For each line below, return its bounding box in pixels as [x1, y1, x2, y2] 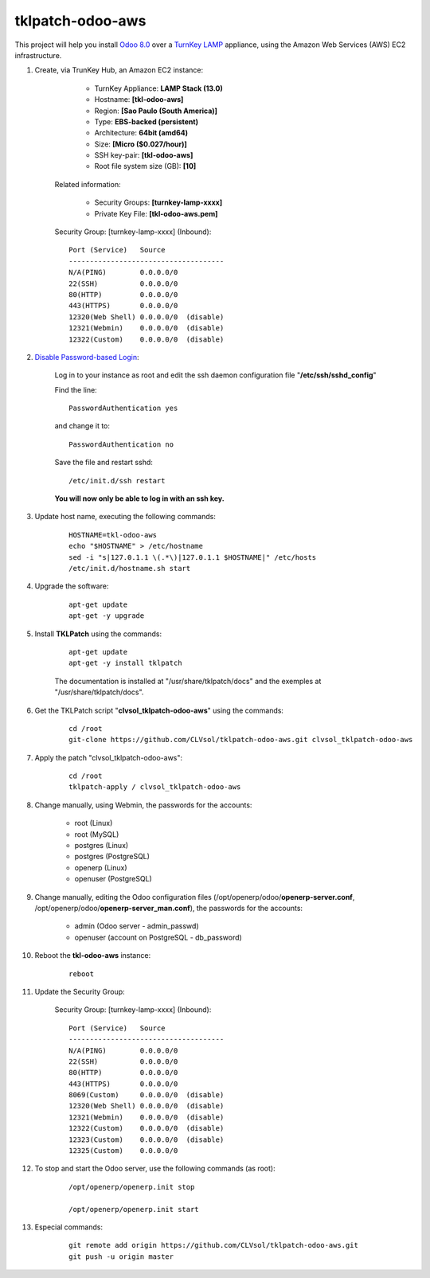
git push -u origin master [68, 1252, 174, 1261]
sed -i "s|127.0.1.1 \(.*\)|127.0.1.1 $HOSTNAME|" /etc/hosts [68, 553, 317, 561]
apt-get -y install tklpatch [68, 659, 182, 668]
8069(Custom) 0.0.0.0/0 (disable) [68, 1091, 225, 1100]
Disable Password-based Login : [34, 352, 139, 362]
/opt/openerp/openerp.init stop [68, 1182, 195, 1191]
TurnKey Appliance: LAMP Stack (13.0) [94, 84, 223, 93]
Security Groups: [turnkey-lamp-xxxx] [94, 197, 223, 207]
